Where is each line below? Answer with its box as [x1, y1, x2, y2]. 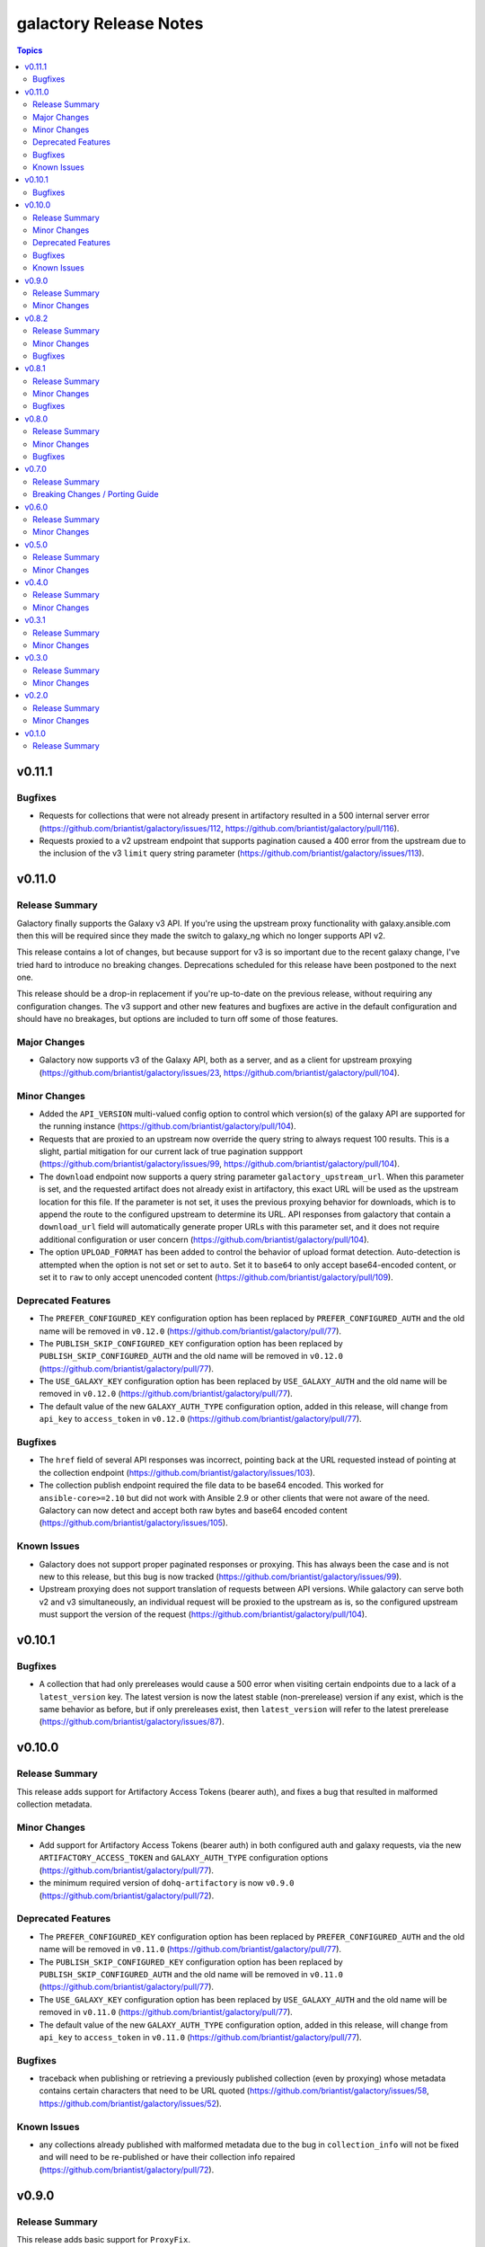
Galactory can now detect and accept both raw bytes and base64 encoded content [39, 1505, 348, 1515]
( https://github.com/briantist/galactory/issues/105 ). [39, 1517, 228, 1528]
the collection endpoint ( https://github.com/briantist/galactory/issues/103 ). [39, 1467, 316, 1478]
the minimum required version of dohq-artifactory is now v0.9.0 [39, 1878, 295, 1888]
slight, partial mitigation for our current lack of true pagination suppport [39, 1146, 304, 1157]
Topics [16, 45, 43, 56]
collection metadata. [16, 1798, 93, 1809]
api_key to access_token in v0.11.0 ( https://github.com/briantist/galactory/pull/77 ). [39, 2031, 363, 2042]
